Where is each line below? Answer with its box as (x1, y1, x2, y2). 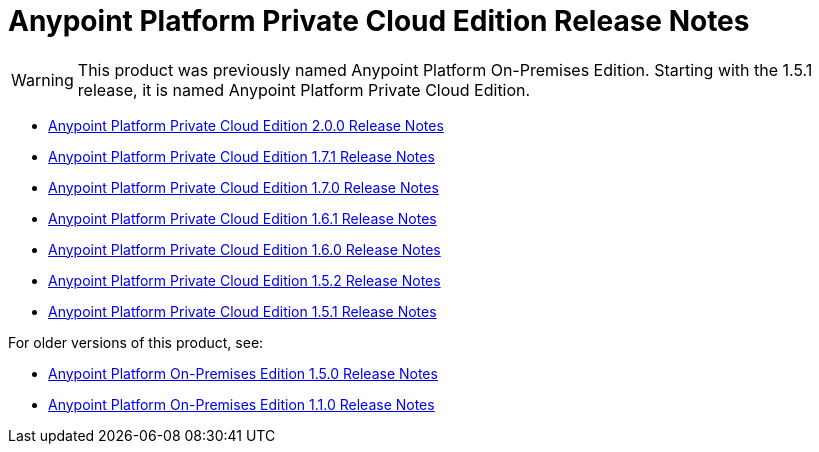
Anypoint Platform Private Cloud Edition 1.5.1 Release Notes (48, 302, 437, 320)
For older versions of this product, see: (8, 333, 264, 351)
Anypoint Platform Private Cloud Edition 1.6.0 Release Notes (48, 240, 441, 258)
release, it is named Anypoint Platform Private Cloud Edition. (77, 79, 531, 100)
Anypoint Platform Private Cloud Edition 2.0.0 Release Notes (48, 116, 444, 134)
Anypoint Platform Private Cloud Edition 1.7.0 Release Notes (48, 178, 439, 196)
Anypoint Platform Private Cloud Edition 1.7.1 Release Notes (48, 147, 435, 165)
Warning (11, 69, 74, 90)
